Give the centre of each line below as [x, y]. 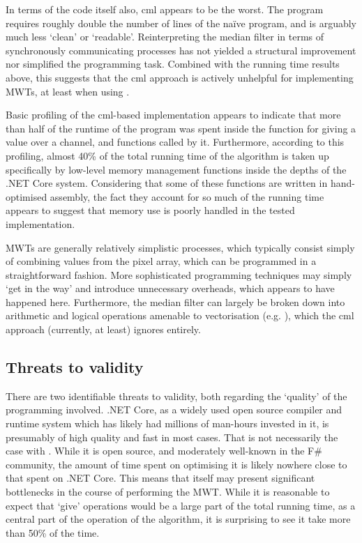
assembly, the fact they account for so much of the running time [187, 196]
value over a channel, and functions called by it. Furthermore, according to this [175, 142]
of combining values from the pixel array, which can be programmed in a [161, 261]
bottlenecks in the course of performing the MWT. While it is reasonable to [168, 492]
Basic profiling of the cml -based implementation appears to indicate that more [173, 115]
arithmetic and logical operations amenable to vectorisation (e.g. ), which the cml [180, 315]
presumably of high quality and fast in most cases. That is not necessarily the [172, 437]
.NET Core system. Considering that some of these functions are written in [167, 183]
